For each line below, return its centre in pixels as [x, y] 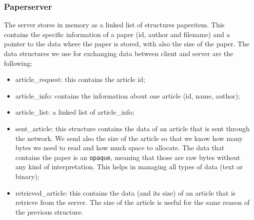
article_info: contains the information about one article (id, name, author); [128, 95]
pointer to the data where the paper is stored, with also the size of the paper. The [127, 44]
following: [18, 63]
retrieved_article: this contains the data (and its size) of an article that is [126, 192]
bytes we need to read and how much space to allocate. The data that [120, 148]
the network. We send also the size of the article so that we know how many [129, 138]
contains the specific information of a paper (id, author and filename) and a [117, 34]
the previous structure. [49, 211]
